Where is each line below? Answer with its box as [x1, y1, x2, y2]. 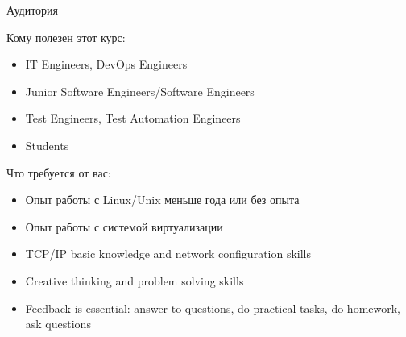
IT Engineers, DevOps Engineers [25, 56, 188, 73]
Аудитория [6, 2, 59, 18]
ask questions [25, 315, 91, 332]
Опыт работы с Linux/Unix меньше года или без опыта [25, 191, 300, 208]
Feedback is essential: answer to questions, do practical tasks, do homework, [25, 299, 401, 316]
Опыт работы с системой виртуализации [25, 218, 223, 235]
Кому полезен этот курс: [6, 28, 126, 45]
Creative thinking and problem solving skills [25, 272, 244, 289]
